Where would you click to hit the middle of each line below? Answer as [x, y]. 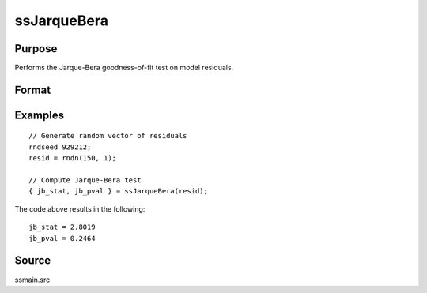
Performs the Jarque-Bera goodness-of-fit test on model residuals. [124, 68]
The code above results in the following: [80, 208]
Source [33, 261]
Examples [40, 115]
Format [33, 90]
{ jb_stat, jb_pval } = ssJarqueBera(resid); [119, 191]
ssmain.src [32, 280]
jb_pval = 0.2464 [62, 238]
